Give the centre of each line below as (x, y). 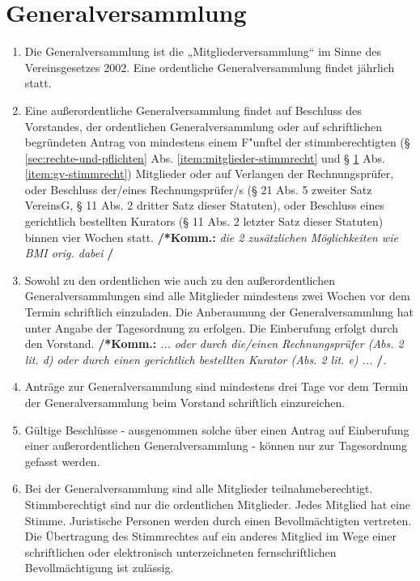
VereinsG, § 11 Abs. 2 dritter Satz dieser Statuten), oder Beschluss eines (204, 205)
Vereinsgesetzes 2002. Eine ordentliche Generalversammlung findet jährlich (210, 67)
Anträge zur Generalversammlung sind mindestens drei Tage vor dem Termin (216, 386)
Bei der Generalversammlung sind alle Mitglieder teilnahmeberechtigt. (199, 488)
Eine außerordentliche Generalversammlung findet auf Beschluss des (193, 110)
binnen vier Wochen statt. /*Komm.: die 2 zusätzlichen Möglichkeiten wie (211, 237)
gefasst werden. (62, 461)
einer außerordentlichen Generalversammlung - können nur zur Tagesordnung (216, 445)
